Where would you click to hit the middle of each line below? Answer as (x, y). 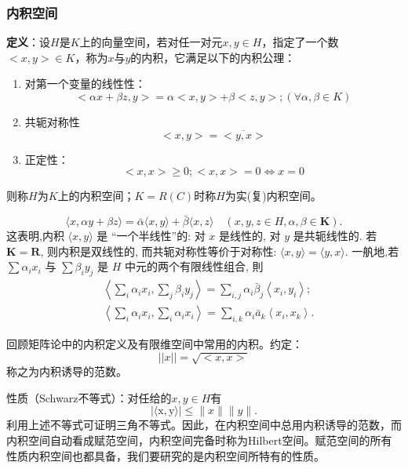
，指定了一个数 (300, 42)
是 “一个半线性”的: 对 (151, 236)
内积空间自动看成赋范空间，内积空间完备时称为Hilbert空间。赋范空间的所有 (199, 440)
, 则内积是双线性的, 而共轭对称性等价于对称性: (158, 251)
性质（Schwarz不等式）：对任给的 (89, 397)
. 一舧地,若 (372, 251)
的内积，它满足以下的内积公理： (213, 57)
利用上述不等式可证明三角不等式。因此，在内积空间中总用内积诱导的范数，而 (204, 425)
